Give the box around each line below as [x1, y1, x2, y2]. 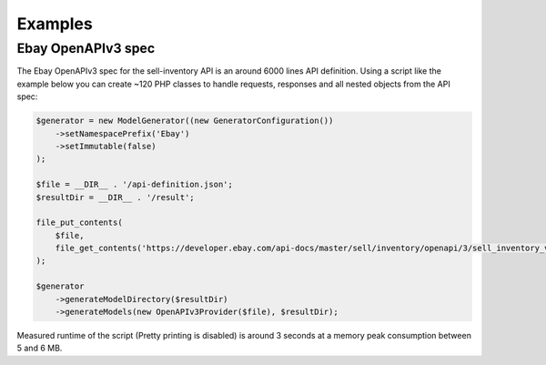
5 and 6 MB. [16, 342, 63, 354]
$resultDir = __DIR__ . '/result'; [35, 192, 195, 202]
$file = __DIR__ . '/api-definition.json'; [35, 179, 234, 190]
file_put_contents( [35, 218, 123, 228]
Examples [16, 14, 93, 34]
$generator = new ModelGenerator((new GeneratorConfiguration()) [35, 116, 334, 127]
